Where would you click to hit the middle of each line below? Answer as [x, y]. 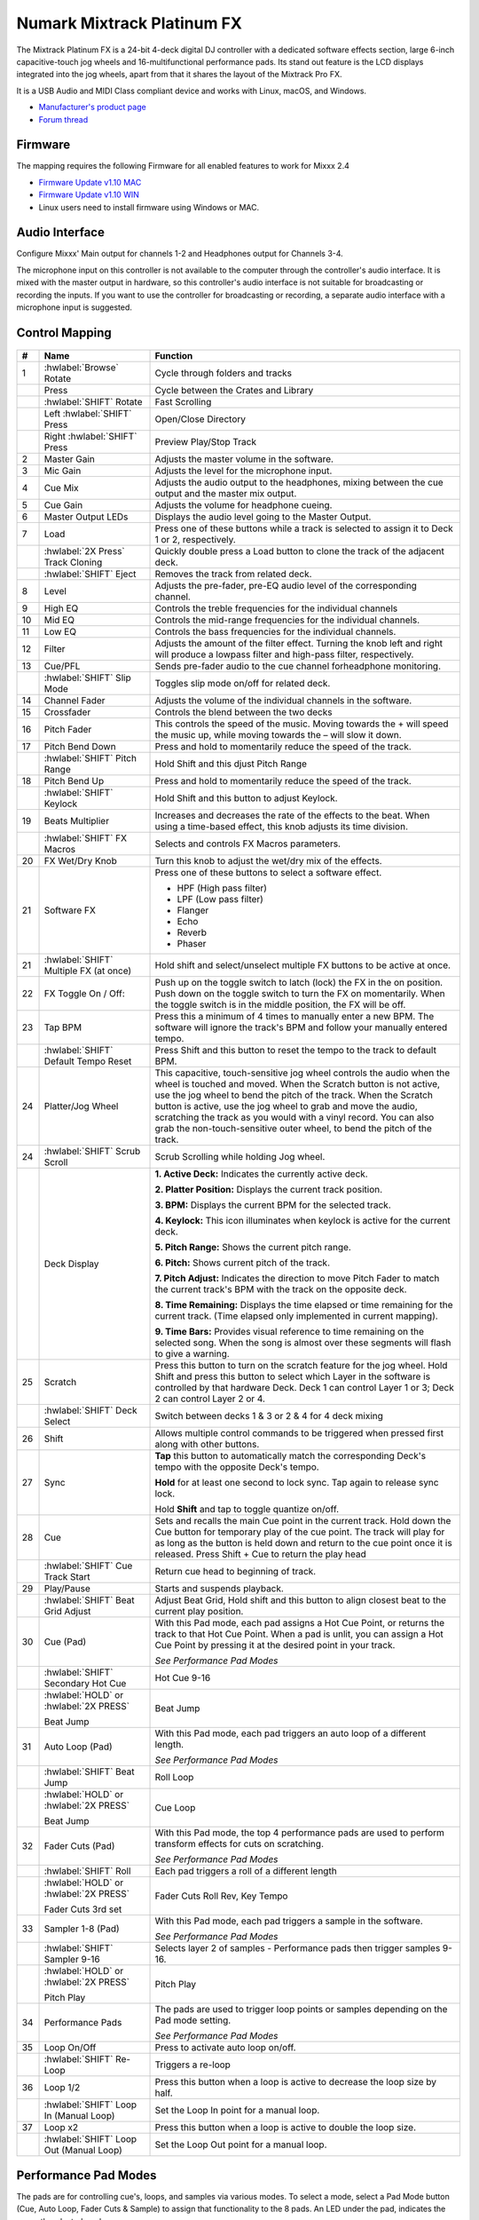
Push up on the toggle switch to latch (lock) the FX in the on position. [299, 983]
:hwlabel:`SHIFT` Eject [90, 575]
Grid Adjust [67, 1612]
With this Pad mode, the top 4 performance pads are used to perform [300, 1833]
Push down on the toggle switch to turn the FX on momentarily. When [300, 994]
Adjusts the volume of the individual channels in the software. [283, 701]
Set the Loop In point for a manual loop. [237, 2111]
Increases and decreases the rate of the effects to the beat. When [292, 815]
